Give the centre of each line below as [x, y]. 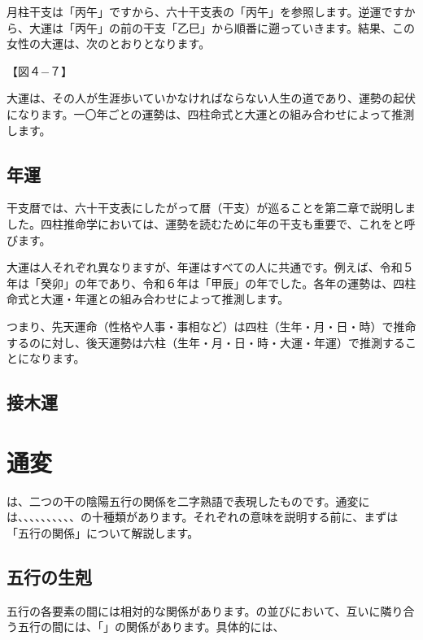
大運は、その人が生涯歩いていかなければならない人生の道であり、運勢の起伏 [211, 98]
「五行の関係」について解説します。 [103, 532]
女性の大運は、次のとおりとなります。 [109, 44]
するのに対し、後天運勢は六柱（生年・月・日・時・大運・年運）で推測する [206, 342]
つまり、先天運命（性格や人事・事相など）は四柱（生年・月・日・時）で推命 [211, 326]
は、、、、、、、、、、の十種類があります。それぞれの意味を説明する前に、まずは [203, 517]
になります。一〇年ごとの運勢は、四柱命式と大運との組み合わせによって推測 [211, 113]
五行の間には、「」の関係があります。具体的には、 [151, 627]
